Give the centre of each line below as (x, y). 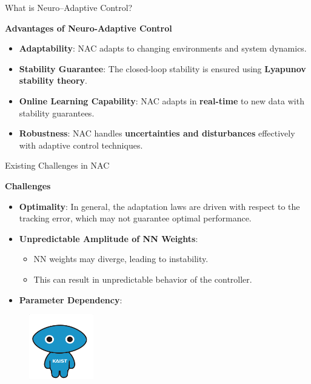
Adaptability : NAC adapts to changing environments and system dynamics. (163, 48)
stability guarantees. (57, 113)
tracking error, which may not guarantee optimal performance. (135, 218)
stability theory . (53, 80)
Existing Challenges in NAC (57, 165)
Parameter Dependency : (71, 299)
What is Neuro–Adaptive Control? (69, 7)
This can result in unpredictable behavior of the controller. (143, 279)
